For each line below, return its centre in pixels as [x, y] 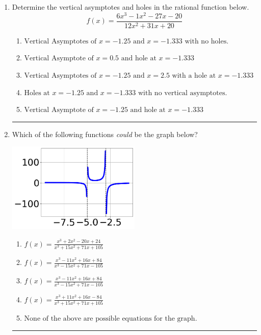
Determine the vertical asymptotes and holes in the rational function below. [130, 7]
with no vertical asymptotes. [182, 93]
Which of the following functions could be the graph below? [105, 134]
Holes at [37, 93]
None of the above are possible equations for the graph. [111, 319]
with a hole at [194, 75]
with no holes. [207, 41]
